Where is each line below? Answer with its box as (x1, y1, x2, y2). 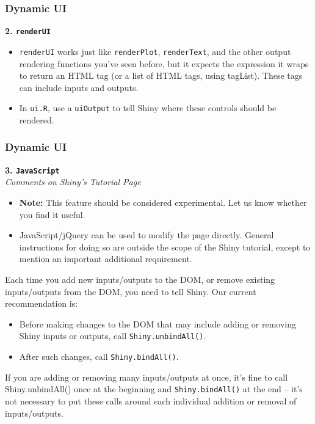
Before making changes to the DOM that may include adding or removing (19, 317, 297, 330)
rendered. (19, 113, 54, 126)
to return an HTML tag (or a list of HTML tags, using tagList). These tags (19, 69, 303, 82)
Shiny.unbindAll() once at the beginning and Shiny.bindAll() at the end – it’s (5, 382, 303, 395)
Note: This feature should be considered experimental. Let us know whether (19, 196, 307, 209)
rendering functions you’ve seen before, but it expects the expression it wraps (19, 57, 309, 70)
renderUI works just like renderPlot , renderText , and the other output (19, 45, 291, 57)
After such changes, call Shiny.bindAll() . (19, 350, 179, 363)
